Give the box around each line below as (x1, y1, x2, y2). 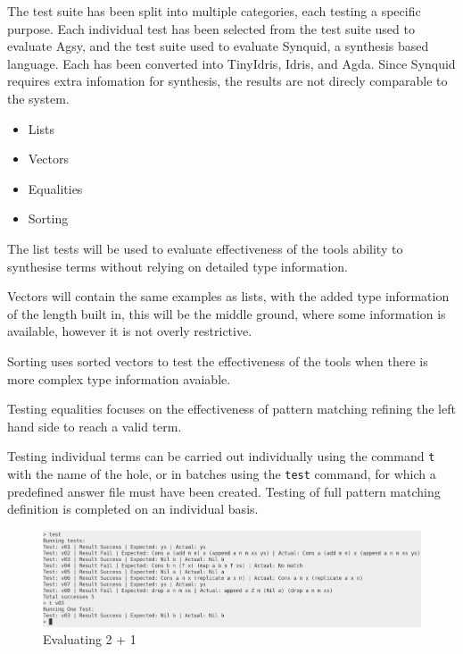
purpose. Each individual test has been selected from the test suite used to (7, 19, 415, 38)
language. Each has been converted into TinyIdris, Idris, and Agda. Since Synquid (7, 54, 456, 72)
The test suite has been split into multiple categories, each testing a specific (7, 2, 421, 20)
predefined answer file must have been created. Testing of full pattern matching (7, 482, 441, 500)
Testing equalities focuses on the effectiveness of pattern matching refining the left (7, 399, 456, 418)
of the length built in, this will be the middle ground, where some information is (7, 304, 446, 323)
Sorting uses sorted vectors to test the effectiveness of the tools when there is (7, 351, 428, 370)
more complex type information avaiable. (7, 369, 231, 388)
